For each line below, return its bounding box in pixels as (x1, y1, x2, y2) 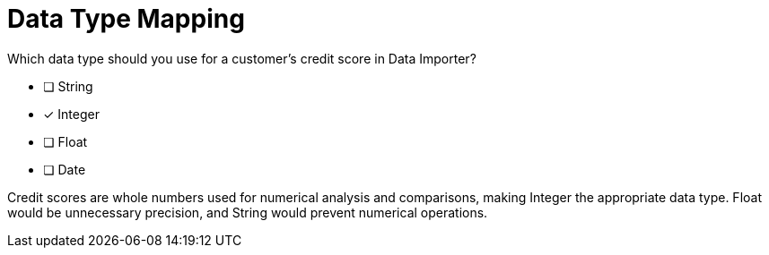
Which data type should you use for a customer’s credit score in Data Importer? (7, 50, 476, 66)
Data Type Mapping (7, 4, 245, 34)
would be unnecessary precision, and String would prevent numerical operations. (7, 204, 488, 220)
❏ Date (43, 161, 86, 177)
